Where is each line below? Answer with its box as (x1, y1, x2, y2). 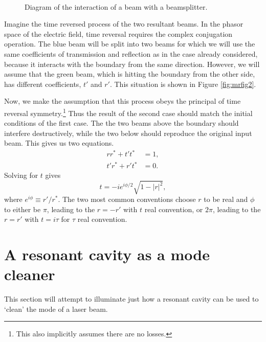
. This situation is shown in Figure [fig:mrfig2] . (109, 78, 256, 89)
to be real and (204, 194, 248, 204)
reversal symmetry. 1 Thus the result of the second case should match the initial (4, 106, 253, 118)
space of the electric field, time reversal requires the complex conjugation (4, 28, 233, 39)
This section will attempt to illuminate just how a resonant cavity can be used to (4, 293, 259, 304)
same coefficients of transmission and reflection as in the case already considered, (4, 48, 258, 59)
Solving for (4, 170, 38, 180)
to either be (4, 203, 41, 214)
